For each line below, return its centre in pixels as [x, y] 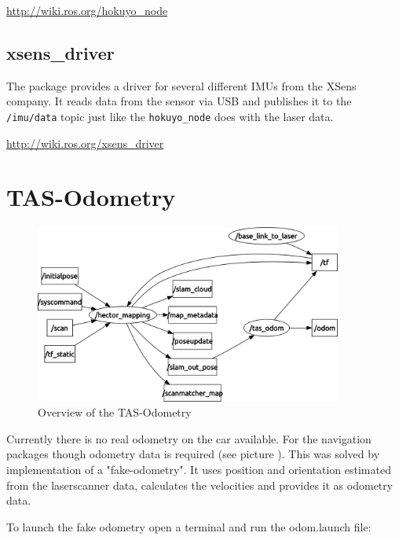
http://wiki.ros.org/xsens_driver [85, 143]
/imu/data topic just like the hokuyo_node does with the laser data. [170, 116]
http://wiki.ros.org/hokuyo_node [87, 10]
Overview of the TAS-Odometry [115, 412]
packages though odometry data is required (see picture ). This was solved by [193, 454]
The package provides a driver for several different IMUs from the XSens [181, 85]
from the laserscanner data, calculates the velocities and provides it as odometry [200, 485]
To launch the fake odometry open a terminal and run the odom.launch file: [189, 526]
